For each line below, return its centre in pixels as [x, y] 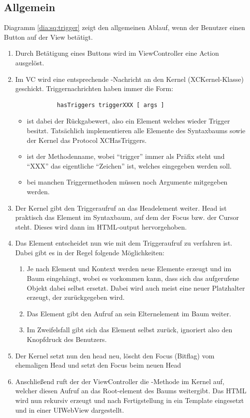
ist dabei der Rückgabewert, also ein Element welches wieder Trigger [128, 121]
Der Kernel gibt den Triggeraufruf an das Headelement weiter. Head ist [121, 208]
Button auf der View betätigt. [48, 37]
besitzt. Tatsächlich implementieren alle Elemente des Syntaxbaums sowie [136, 130]
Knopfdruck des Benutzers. [67, 339]
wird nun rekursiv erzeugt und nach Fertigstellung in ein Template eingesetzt [130, 400]
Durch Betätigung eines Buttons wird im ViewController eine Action [117, 53]
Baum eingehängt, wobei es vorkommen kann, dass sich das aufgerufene [133, 278]
